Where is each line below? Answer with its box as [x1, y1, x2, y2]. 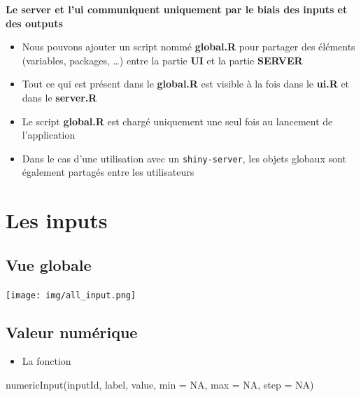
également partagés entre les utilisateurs [22, 165, 194, 179]
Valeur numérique [6, 321, 138, 342]
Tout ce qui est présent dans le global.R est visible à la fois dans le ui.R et [22, 76, 350, 91]
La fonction [22, 354, 71, 368]
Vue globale [6, 253, 92, 275]
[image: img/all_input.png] [6, 290, 136, 300]
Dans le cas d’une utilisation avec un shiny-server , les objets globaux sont [22, 151, 346, 165]
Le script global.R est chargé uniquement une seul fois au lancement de [22, 113, 333, 128]
